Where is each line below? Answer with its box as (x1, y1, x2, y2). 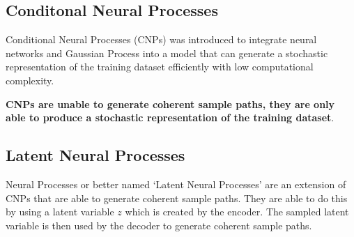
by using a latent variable (6, 204, 114, 219)
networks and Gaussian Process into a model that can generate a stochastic (6, 45, 328, 60)
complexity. (6, 72, 54, 87)
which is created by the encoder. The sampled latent (125, 204, 349, 219)
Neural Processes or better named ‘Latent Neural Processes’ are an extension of (6, 176, 346, 191)
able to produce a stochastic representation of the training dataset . (6, 110, 334, 125)
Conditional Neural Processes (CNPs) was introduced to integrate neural (6, 32, 317, 47)
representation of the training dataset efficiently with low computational (6, 59, 314, 74)
